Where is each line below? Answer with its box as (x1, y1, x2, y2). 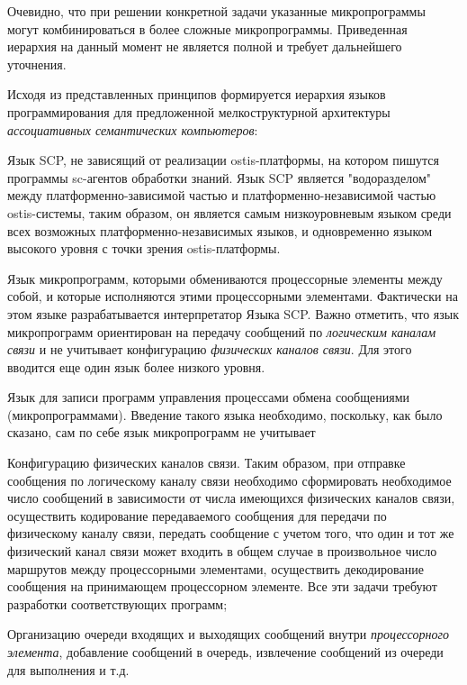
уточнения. (7, 54, 67, 73)
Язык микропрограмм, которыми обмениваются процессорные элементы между (7, 269, 443, 288)
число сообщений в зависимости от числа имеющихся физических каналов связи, (7, 489, 455, 507)
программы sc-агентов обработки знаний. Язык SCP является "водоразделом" (7, 168, 431, 187)
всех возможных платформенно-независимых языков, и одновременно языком (7, 221, 433, 240)
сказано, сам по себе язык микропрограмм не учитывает (7, 423, 316, 442)
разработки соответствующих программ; (7, 594, 228, 613)
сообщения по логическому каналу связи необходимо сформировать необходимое (7, 470, 452, 489)
